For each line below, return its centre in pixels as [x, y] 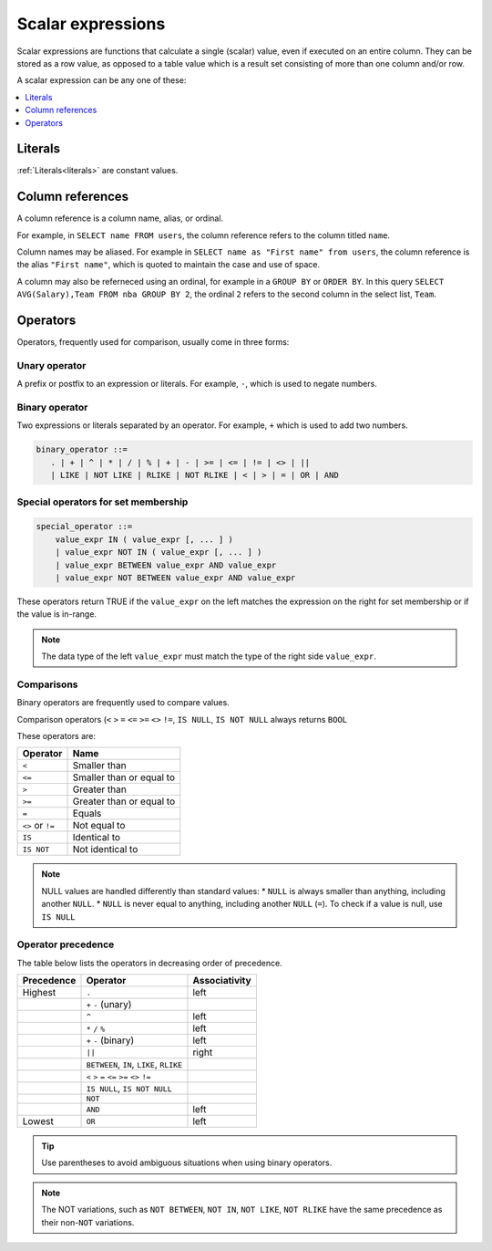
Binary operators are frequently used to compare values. [123, 703]
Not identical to [105, 850]
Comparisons [47, 684]
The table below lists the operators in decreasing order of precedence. [149, 963]
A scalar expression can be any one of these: [102, 80]
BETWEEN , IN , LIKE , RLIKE [134, 1065]
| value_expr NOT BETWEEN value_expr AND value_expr [175, 578]
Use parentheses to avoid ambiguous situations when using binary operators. [187, 1162]
